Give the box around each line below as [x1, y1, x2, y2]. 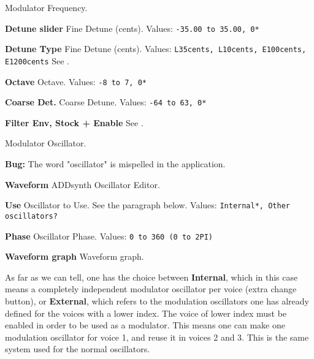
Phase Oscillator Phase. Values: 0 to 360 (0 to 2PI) [5, 229, 213, 242]
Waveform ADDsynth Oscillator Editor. [5, 178, 160, 191]
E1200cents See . [5, 54, 70, 67]
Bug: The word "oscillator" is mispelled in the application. [5, 157, 226, 170]
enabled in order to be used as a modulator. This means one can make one [5, 319, 285, 331]
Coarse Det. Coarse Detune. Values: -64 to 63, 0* [5, 96, 207, 108]
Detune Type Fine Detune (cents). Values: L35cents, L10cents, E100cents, [5, 42, 307, 55]
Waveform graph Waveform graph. [5, 250, 144, 263]
